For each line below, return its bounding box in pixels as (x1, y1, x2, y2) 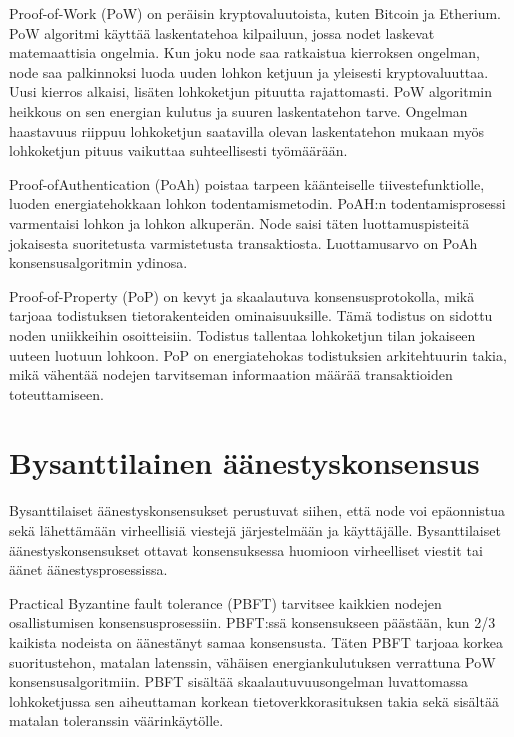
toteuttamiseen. (9, 383, 104, 404)
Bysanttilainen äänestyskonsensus (9, 442, 480, 483)
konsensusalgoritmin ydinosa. (9, 252, 188, 273)
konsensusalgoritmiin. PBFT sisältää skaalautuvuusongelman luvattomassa (9, 671, 469, 692)
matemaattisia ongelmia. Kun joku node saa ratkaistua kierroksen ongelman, (9, 42, 481, 63)
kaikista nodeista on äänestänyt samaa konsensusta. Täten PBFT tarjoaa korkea (9, 631, 504, 652)
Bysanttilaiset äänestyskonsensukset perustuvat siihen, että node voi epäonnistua (9, 500, 506, 521)
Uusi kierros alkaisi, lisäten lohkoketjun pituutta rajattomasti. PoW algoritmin (9, 81, 493, 102)
